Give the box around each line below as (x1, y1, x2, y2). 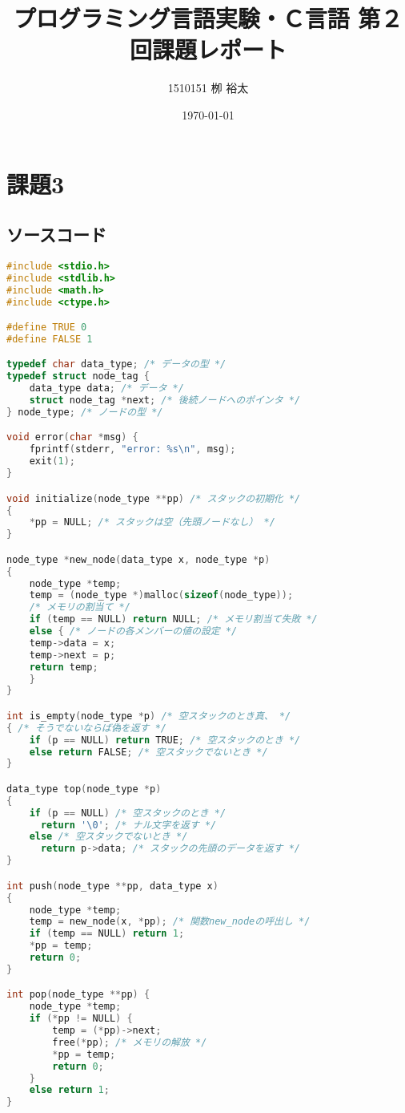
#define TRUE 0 (6, 322, 87, 334)
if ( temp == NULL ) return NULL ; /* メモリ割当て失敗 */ (29, 613, 318, 625)
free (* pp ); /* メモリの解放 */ (52, 1036, 207, 1048)
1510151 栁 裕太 (167, 79, 249, 96)
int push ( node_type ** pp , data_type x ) (6, 880, 219, 892)
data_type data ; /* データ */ (29, 382, 184, 395)
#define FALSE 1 (6, 333, 93, 345)
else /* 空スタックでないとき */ (29, 831, 188, 843)
